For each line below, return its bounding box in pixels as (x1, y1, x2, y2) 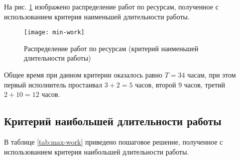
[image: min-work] (24, 29, 85, 36)
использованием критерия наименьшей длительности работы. (4, 11, 190, 21)
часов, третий (184, 79, 226, 89)
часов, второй (135, 79, 176, 89)
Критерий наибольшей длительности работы (4, 113, 222, 129)
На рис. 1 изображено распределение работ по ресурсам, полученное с (4, 1, 219, 11)
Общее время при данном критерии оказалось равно (4, 70, 162, 80)
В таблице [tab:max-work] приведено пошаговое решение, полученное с (4, 137, 223, 147)
